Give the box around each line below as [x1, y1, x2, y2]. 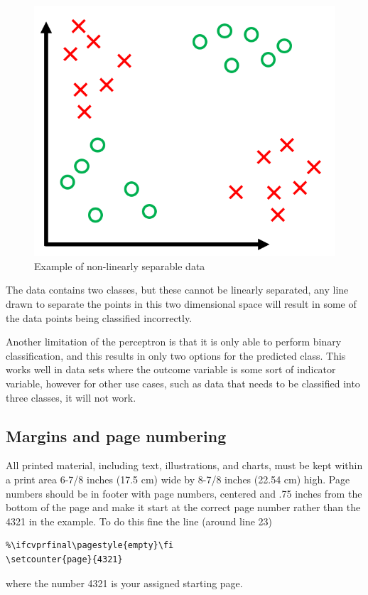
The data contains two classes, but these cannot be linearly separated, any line [6, 282, 349, 297]
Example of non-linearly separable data [34, 258, 205, 273]
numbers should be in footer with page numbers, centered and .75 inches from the [6, 486, 362, 500]
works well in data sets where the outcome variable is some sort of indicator [6, 362, 336, 377]
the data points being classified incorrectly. [6, 310, 193, 325]
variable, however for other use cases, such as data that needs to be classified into [6, 375, 360, 390]
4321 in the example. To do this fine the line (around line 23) [6, 513, 273, 528]
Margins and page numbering [6, 424, 227, 446]
